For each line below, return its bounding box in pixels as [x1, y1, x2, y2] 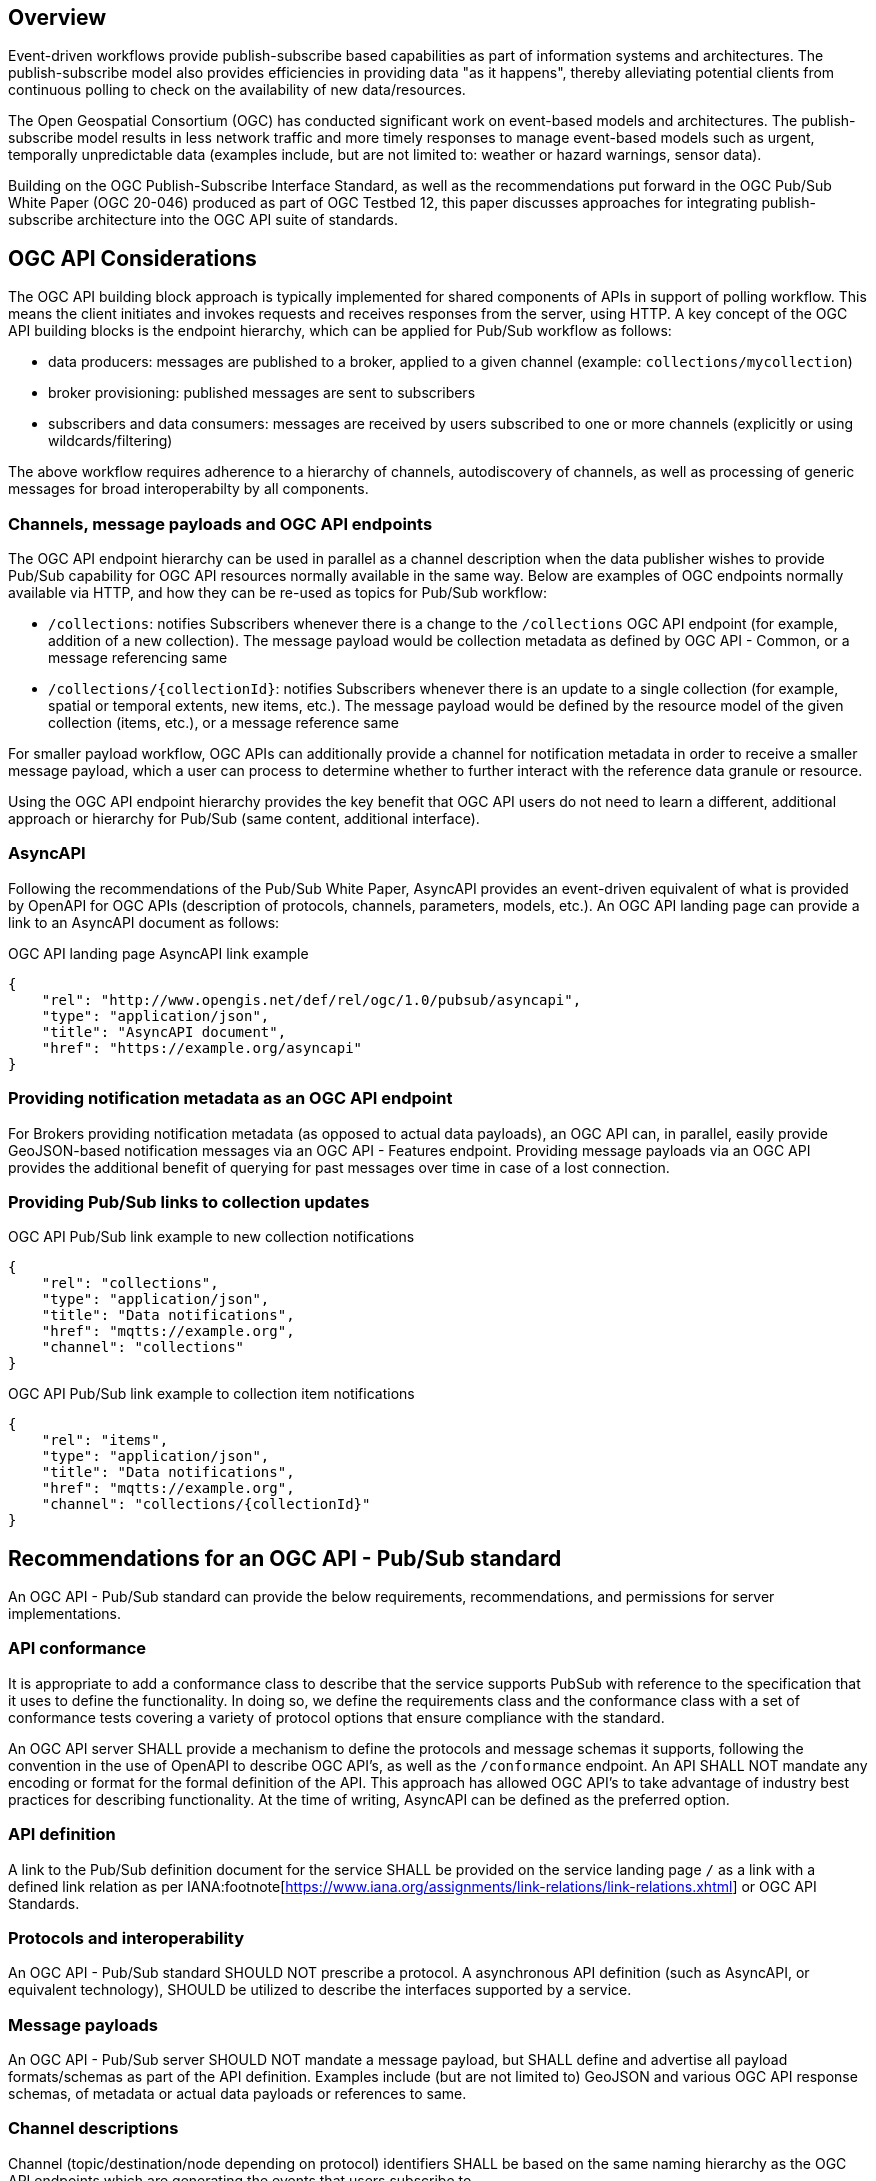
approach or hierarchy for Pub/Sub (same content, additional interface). [8, 810, 480, 828]
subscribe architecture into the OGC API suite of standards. [8, 211, 399, 229]
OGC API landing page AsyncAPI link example [8, 944, 309, 962]
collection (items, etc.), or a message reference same [48, 714, 399, 732]
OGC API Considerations [8, 245, 257, 271]
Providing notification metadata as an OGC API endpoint [8, 1088, 453, 1109]
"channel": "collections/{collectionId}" [41, 1496, 371, 1513]
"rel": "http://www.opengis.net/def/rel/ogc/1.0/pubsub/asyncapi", [41, 991, 582, 1008]
